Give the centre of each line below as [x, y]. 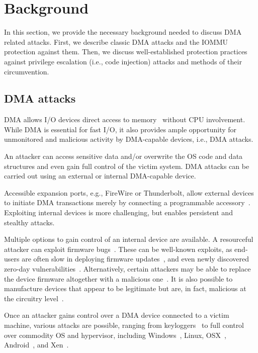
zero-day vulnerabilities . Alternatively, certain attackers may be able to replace [127, 269]
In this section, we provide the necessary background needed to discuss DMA [123, 32]
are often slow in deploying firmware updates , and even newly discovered [136, 259]
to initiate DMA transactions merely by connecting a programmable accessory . [127, 202]
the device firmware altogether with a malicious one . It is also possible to [118, 278]
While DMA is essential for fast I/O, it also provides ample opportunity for [120, 129]
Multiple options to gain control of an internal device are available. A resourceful [129, 239]
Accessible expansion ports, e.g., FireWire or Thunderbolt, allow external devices [129, 192]
